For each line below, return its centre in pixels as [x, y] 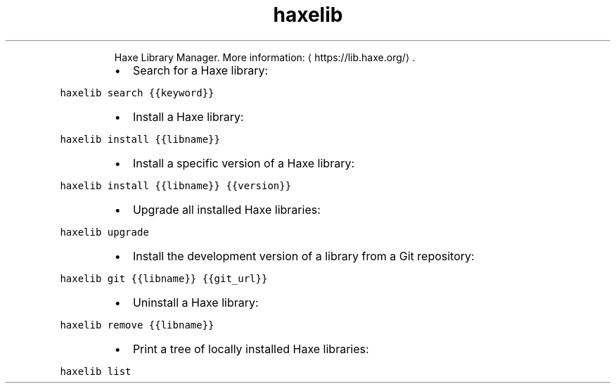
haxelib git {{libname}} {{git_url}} [164, 278]
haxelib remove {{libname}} [137, 325]
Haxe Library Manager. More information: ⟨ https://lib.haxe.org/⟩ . [265, 57]
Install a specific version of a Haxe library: [244, 163]
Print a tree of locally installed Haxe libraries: [251, 349]
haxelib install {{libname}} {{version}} [176, 185]
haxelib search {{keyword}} [137, 93]
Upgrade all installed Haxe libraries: [226, 209]
